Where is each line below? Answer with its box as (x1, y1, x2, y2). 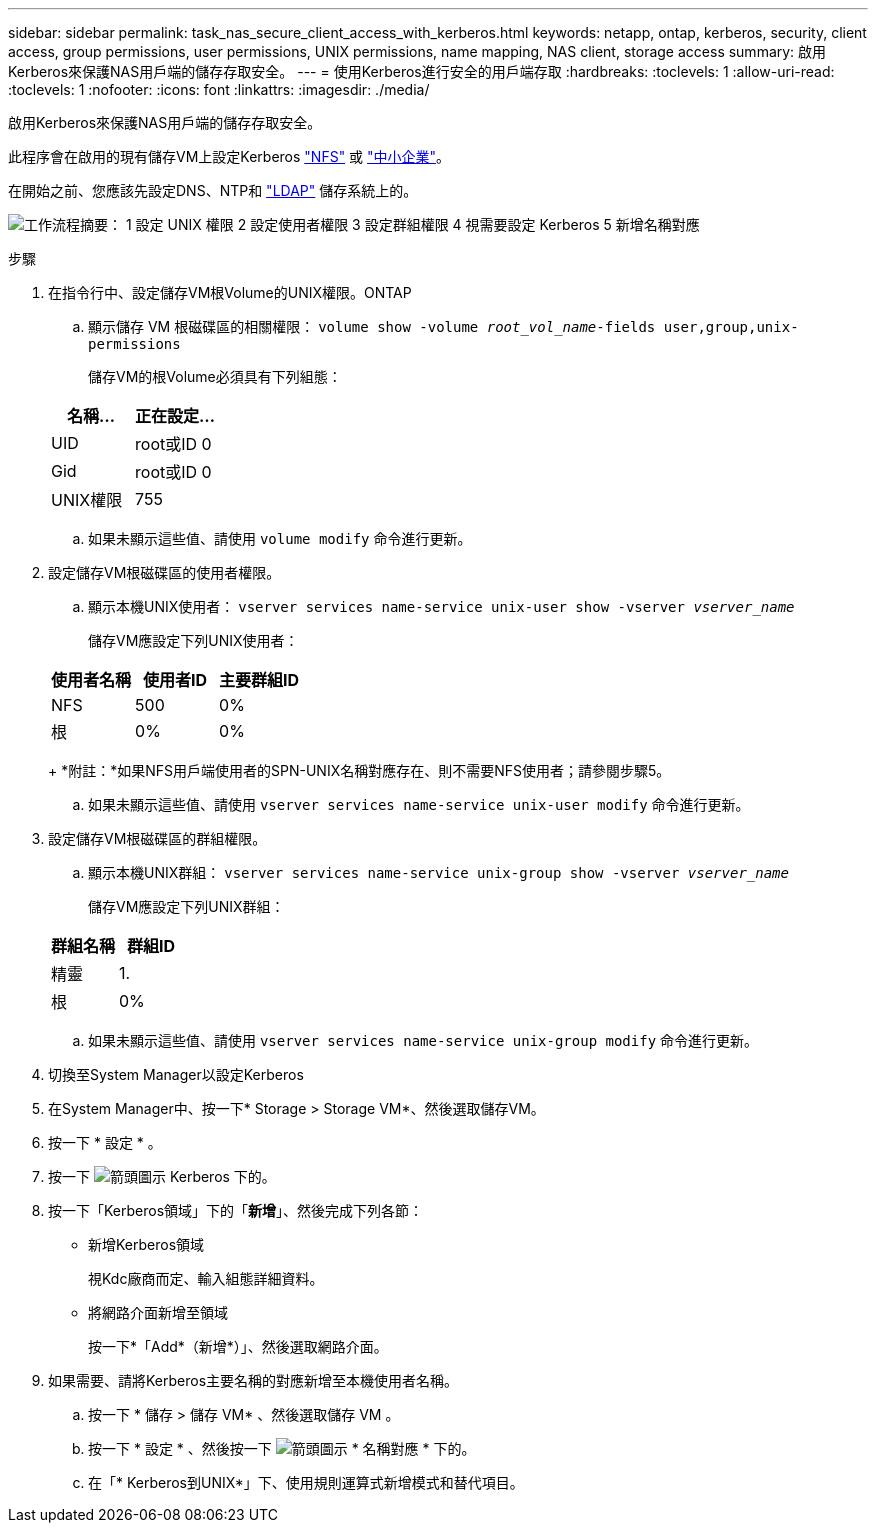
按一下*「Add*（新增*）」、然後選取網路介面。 (88, 1338, 388, 1355)
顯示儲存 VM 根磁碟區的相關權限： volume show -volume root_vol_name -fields (88, 318, 656, 335)
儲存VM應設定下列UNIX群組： (88, 898, 285, 915)
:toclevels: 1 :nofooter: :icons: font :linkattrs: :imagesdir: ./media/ (8, 81, 430, 98)
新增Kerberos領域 (88, 1236, 205, 1253)
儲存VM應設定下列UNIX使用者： (88, 632, 299, 649)
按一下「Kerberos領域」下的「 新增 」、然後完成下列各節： (48, 1202, 424, 1219)
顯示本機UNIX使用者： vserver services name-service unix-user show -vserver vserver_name (88, 598, 795, 615)
